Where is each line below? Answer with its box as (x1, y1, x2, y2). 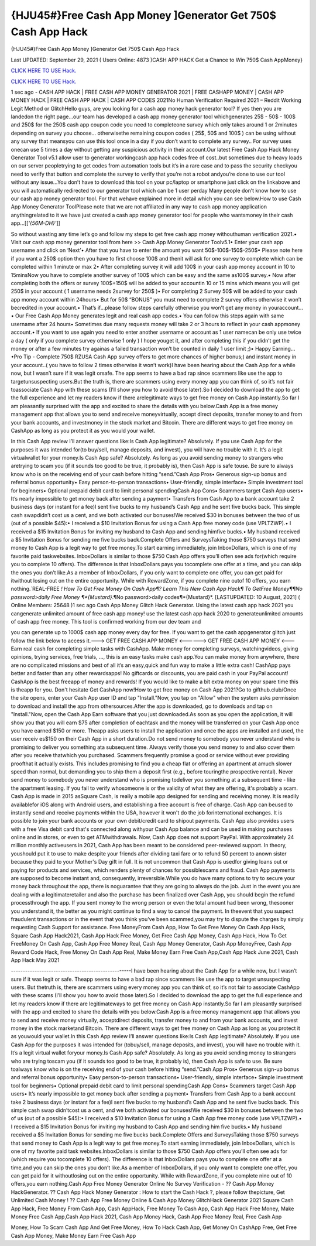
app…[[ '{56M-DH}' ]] (11, 220, 61, 227)
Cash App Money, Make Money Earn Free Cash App (11, 1232, 136, 1239)
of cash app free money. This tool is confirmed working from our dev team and (11, 618, 201, 625)
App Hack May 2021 (11, 956, 60, 963)
